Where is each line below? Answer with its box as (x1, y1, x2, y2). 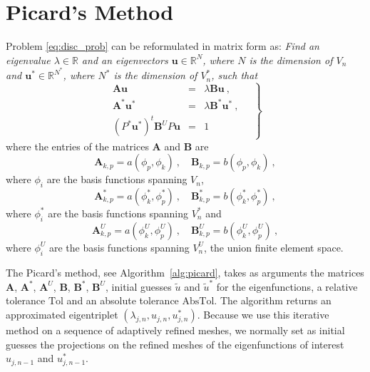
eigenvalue (6, 52, 51, 67)
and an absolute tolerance (66, 293, 179, 308)
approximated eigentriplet (6, 307, 118, 322)
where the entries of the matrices (6, 138, 149, 153)
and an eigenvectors (81, 52, 168, 67)
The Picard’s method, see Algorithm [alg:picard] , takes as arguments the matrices (6, 264, 364, 279)
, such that (211, 68, 258, 83)
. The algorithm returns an (214, 293, 332, 308)
